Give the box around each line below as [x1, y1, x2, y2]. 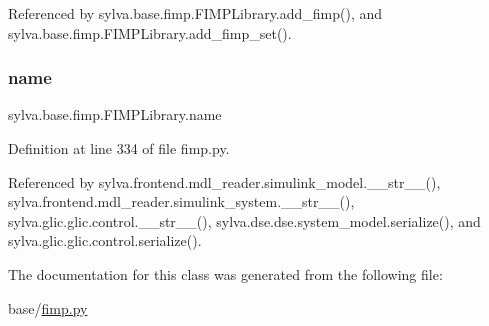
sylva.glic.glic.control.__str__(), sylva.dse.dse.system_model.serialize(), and [8, 210, 481, 231]
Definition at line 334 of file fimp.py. [8, 138, 230, 158]
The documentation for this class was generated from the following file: [8, 263, 443, 284]
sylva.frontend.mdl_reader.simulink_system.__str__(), [8, 191, 355, 212]
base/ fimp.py [8, 297, 88, 318]
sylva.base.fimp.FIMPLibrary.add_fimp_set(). [8, 22, 292, 43]
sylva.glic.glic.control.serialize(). [8, 230, 202, 251]
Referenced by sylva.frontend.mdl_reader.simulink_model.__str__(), [8, 171, 441, 192]
